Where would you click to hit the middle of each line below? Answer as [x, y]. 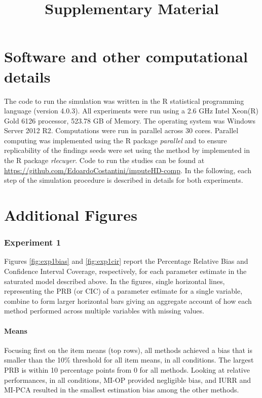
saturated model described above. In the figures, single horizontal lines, [115, 281]
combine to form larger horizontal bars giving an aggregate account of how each [128, 301]
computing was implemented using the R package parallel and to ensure [116, 140]
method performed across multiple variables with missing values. [104, 311]
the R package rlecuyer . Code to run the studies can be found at [104, 160]
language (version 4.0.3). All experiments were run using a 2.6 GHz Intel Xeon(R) [131, 111]
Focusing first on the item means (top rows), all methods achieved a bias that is [128, 350]
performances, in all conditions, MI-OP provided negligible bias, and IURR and [128, 380]
